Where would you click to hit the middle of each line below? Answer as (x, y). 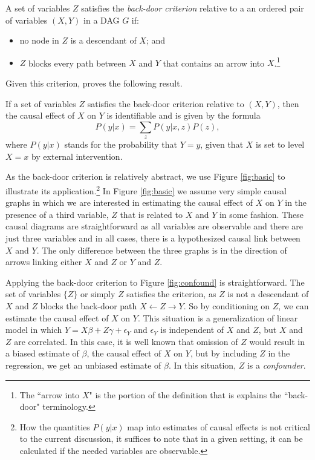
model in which (34, 330)
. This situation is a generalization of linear (218, 317)
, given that (222, 144)
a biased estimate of (42, 353)
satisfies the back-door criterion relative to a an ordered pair (193, 8)
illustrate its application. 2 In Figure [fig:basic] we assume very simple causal (146, 189)
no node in (39, 40)
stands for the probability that (121, 144)
